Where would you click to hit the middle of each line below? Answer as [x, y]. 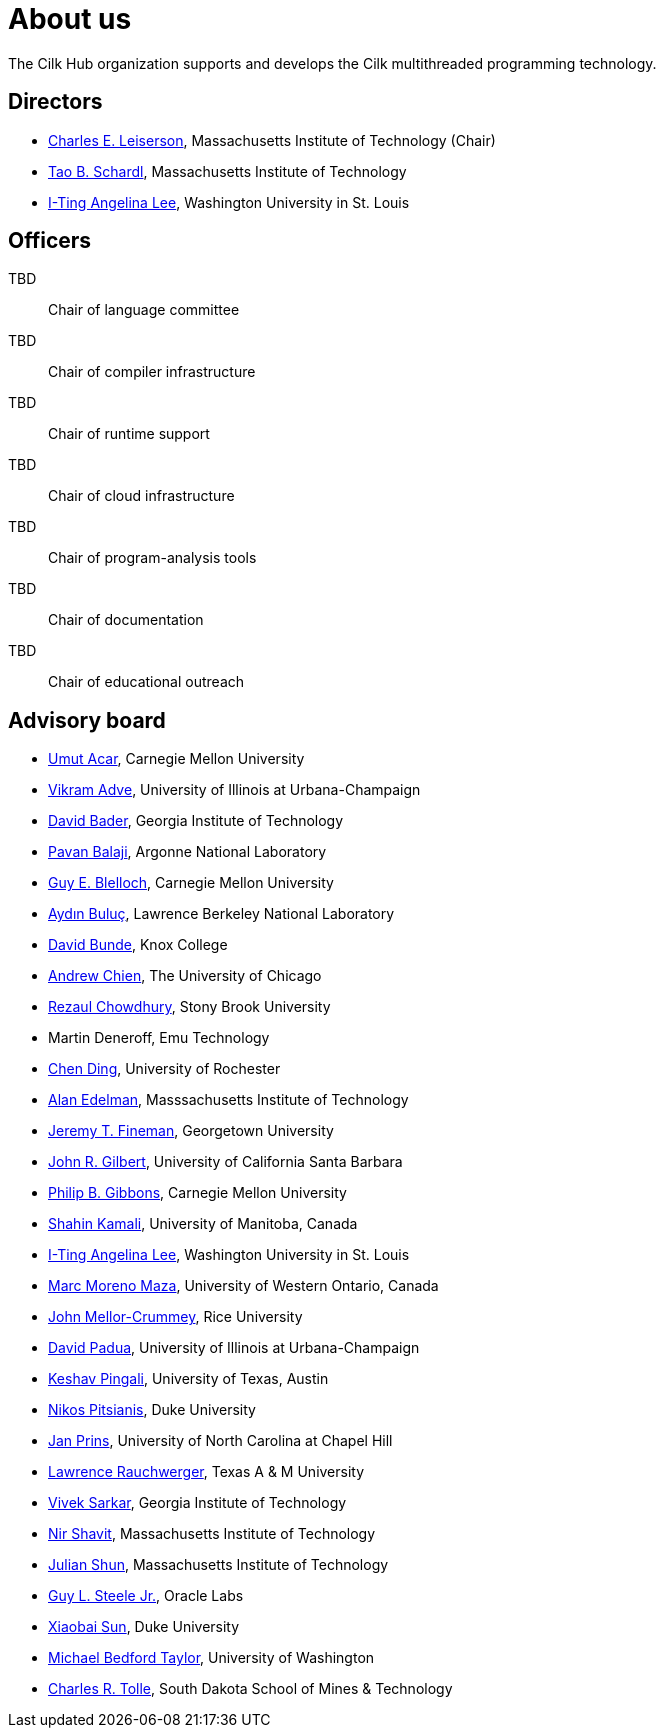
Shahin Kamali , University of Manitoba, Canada [203, 1224]
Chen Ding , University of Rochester [164, 1069]
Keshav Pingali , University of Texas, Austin [188, 1379]
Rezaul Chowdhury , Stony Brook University [189, 1007]
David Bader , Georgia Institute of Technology [196, 821]
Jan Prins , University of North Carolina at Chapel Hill [220, 1441]
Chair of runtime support [129, 434]
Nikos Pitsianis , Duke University [152, 1410]
